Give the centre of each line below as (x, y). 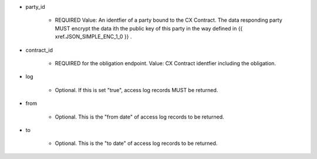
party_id (35, 7)
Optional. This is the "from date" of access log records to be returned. (139, 117)
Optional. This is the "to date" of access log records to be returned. (136, 143)
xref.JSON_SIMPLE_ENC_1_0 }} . (93, 37)
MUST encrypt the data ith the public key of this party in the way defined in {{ (149, 28)
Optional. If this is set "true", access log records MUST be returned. (136, 90)
